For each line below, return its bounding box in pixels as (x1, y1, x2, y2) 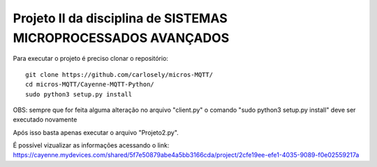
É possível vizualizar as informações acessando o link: (13, 141, 170, 150)
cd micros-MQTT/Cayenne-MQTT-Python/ (25, 80, 155, 89)
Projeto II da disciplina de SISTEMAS (13, 10, 228, 26)
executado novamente (13, 115, 77, 124)
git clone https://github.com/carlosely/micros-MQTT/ (25, 71, 213, 78)
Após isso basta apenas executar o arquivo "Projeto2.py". (13, 128, 179, 136)
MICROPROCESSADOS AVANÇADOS (13, 30, 230, 45)
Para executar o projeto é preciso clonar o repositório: (13, 55, 169, 63)
